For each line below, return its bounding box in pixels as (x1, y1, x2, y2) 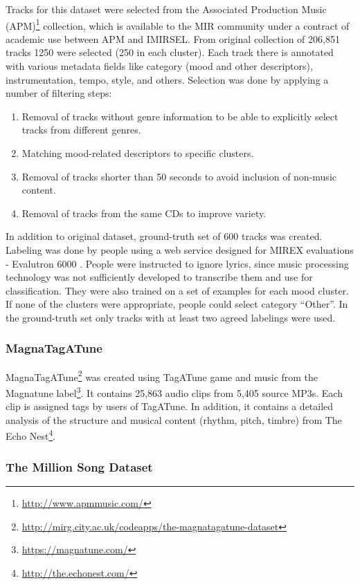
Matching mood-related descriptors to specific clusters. (21, 146, 254, 160)
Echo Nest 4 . (6, 427, 56, 443)
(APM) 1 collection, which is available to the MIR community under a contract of (6, 16, 350, 32)
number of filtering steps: (6, 86, 112, 100)
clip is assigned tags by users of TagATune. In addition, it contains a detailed (6, 399, 334, 414)
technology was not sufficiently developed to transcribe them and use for (6, 270, 313, 284)
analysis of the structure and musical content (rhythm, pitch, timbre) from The (6, 412, 342, 427)
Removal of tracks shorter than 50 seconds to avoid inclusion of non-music (21, 169, 336, 183)
